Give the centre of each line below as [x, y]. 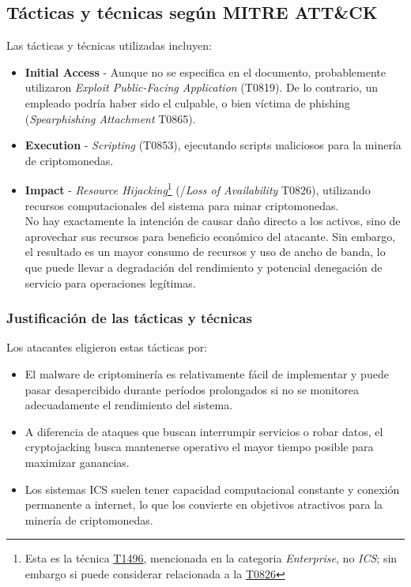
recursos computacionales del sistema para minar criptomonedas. [182, 205]
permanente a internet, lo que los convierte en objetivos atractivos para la [204, 504]
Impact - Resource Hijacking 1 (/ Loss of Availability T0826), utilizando [198, 189]
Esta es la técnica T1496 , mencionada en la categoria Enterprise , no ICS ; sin [211, 558]
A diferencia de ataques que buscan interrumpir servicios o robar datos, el [204, 431]
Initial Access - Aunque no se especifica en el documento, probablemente [205, 71]
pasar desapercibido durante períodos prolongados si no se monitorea [192, 389]
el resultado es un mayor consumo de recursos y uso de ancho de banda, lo [205, 252]
